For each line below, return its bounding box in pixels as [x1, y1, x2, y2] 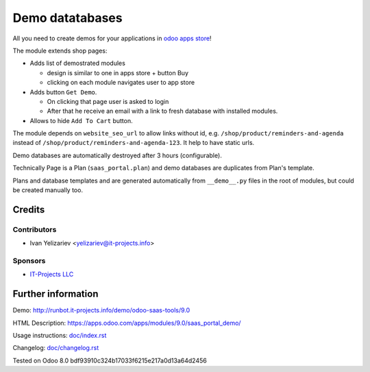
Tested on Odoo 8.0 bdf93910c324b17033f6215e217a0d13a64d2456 [12, 356, 207, 364]
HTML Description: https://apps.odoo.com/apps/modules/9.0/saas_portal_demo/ [12, 319, 241, 327]
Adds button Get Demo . [29, 88, 97, 96]
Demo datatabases [12, 10, 123, 25]
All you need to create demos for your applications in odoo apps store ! [12, 34, 212, 42]
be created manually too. [12, 186, 84, 194]
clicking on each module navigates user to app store [47, 79, 195, 87]
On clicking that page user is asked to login [47, 97, 169, 105]
